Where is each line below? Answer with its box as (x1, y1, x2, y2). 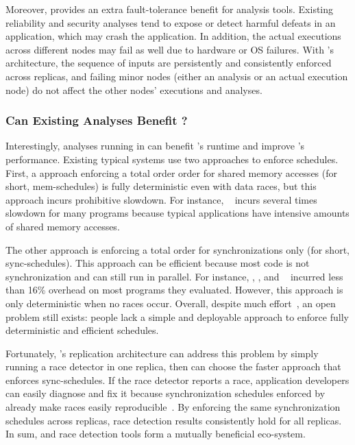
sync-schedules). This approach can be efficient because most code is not (5, 256, 310, 270)
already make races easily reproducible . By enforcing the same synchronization (5, 400, 341, 414)
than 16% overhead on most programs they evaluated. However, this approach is (5, 282, 343, 297)
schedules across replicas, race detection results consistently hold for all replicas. (5, 413, 342, 427)
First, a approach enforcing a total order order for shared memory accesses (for (5, 165, 337, 180)
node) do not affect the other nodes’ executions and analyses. (5, 82, 262, 97)
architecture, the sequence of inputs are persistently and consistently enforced (5, 56, 332, 70)
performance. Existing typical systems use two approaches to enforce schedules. (5, 152, 339, 166)
